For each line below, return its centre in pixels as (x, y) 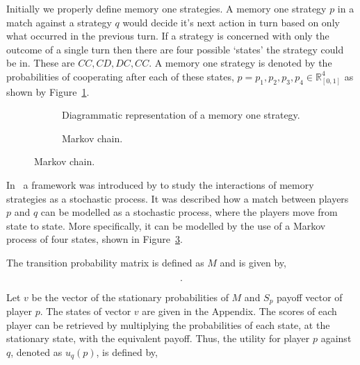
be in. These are (41, 63)
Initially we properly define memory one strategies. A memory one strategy (166, 8)
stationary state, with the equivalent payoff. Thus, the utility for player (158, 338)
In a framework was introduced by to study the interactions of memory (160, 185)
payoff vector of (310, 297)
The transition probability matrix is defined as (105, 263)
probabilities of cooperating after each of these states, (120, 76)
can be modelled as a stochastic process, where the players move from (189, 212)
